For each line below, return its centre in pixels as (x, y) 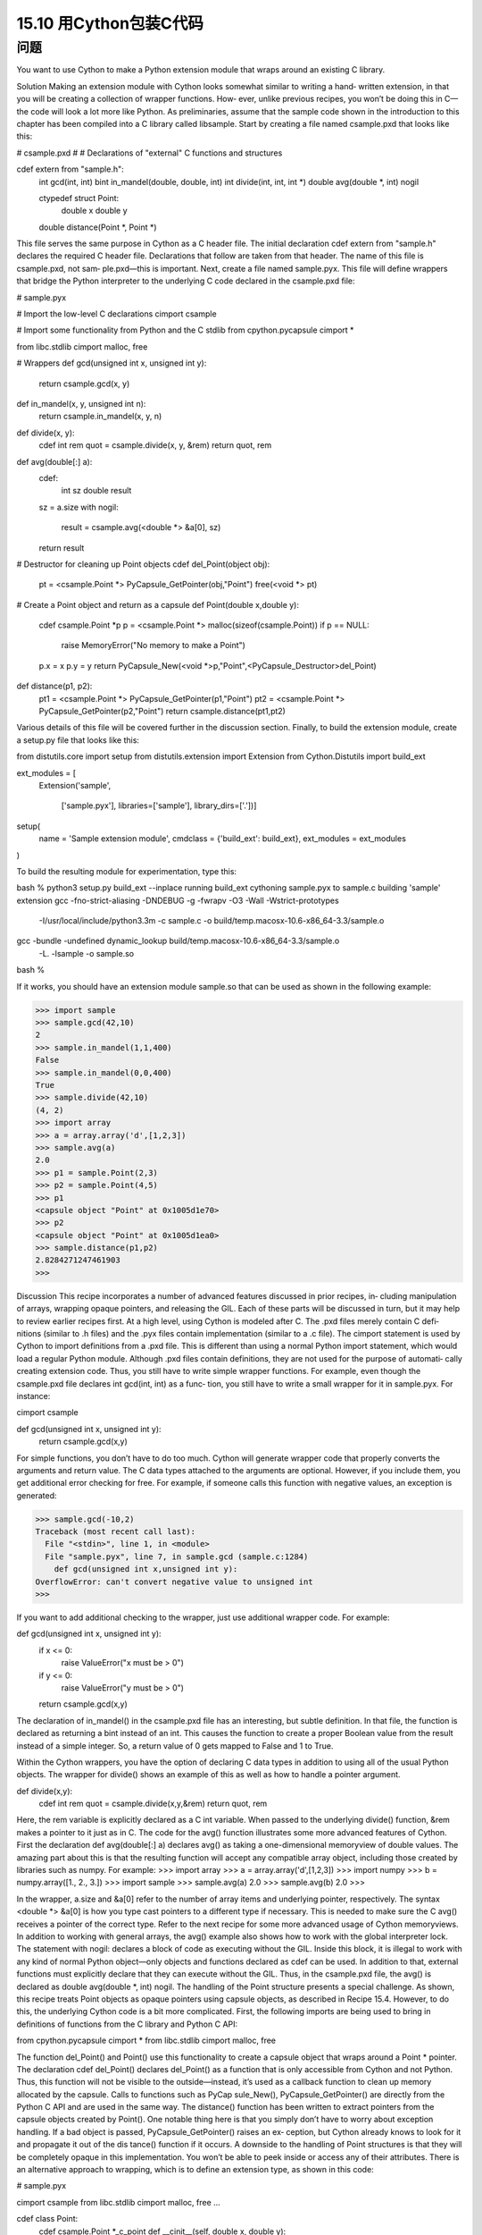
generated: (37, 1495)
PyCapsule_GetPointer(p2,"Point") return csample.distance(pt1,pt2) (162, 712)
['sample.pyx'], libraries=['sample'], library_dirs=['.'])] (159, 805)
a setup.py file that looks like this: (78, 740)
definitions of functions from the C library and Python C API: (127, 2024)
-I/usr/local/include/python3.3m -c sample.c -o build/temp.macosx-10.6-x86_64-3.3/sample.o (212, 921)
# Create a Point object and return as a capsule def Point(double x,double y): (158, 604)
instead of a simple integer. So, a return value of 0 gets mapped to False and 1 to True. (175, 1746)
